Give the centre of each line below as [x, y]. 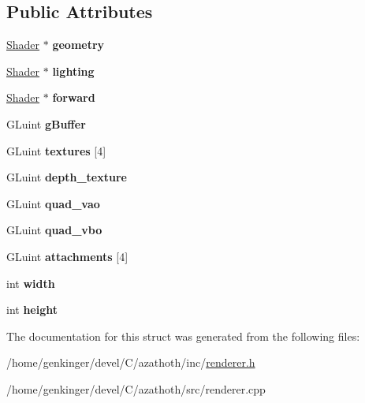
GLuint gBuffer [46, 123]
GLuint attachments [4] [67, 256]
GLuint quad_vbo [54, 230]
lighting [73, 71]
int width [31, 283]
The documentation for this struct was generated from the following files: [183, 336]
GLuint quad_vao [53, 203]
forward [74, 97]
